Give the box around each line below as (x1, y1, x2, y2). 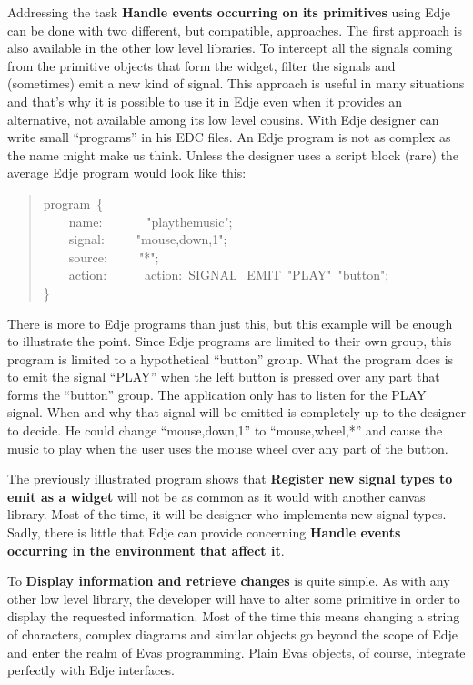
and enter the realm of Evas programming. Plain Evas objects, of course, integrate (7, 642, 466, 661)
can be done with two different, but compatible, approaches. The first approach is (7, 20, 463, 39)
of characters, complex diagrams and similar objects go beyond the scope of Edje (7, 625, 458, 643)
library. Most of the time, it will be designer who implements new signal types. (7, 505, 447, 524)
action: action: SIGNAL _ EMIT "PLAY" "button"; (68, 265, 389, 284)
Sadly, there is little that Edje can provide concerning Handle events (7, 523, 401, 542)
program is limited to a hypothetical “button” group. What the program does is (7, 349, 454, 368)
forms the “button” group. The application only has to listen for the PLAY (7, 384, 427, 404)
